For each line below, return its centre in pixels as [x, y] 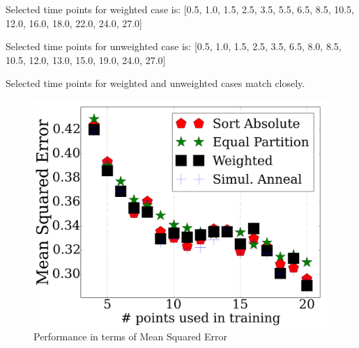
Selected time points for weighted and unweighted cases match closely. [155, 83]
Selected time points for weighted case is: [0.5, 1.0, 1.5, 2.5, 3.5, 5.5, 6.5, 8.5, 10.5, [180, 9]
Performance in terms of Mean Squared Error [131, 337]
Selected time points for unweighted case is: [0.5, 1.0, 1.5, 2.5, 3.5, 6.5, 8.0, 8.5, [174, 46]
